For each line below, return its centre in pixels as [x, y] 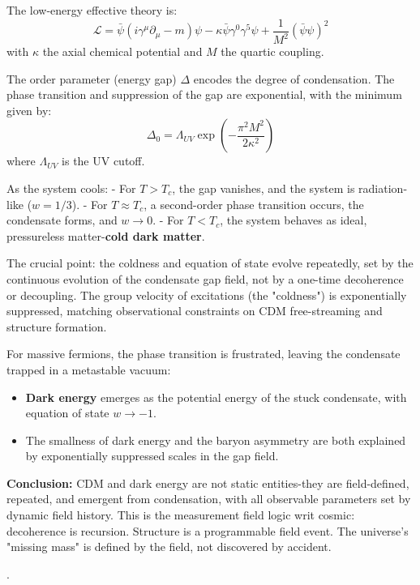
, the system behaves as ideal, [294, 220]
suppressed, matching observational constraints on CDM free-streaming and [195, 311]
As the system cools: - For [71, 188]
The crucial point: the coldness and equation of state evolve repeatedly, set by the [210, 263]
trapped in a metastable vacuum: [89, 369]
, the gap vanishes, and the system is [264, 188]
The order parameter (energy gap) [92, 78]
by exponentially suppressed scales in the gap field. [152, 456]
